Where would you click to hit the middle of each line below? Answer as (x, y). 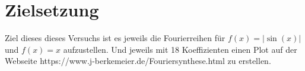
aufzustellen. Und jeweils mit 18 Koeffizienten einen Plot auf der (180, 49)
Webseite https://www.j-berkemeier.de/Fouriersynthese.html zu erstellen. (138, 61)
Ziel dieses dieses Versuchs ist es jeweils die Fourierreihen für (115, 38)
